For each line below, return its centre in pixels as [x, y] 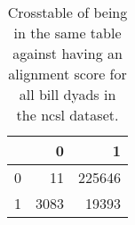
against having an [67, 53]
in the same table [67, 33]
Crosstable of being [67, 12]
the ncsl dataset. [67, 115]
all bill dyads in [67, 94]
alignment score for [67, 74]
